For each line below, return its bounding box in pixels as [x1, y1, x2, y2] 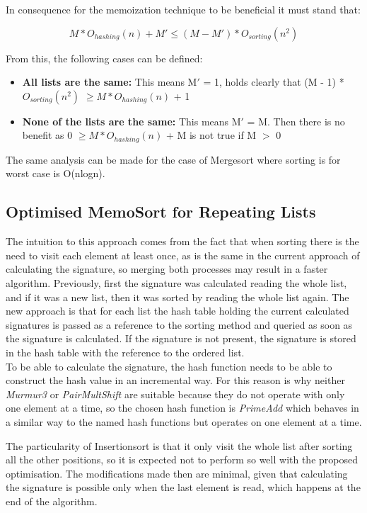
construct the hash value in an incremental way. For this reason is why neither [6, 373, 345, 388]
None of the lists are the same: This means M [22, 113, 241, 128]
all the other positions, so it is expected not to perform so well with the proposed [6, 452, 358, 467]
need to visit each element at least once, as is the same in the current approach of [6, 247, 360, 262]
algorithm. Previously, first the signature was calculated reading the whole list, [6, 276, 347, 290]
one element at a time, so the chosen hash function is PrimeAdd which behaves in [6, 400, 359, 415]
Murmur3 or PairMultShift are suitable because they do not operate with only [6, 386, 345, 401]
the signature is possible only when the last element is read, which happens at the [6, 480, 361, 495]
